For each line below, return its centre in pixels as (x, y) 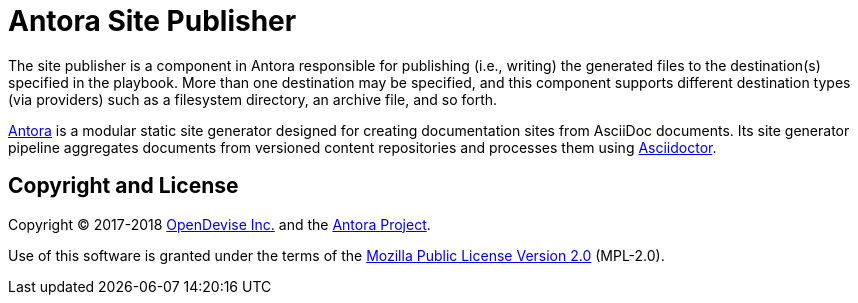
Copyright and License (123, 186)
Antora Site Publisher (152, 21)
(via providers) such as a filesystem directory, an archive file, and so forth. (253, 99)
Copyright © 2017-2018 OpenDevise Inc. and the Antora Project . (219, 224)
